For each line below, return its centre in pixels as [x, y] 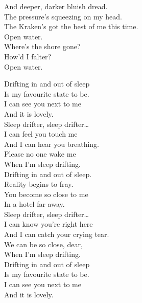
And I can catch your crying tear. [57, 234]
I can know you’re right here [49, 224]
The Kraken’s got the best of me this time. [71, 26]
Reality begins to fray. [39, 184]
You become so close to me [46, 194]
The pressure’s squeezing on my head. [63, 16]
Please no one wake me [40, 154]
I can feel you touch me [41, 134]
